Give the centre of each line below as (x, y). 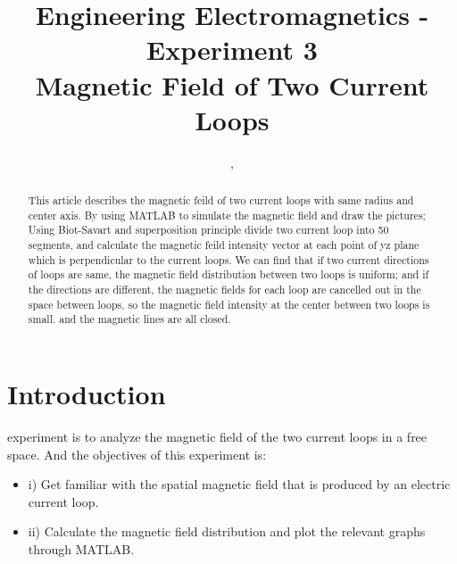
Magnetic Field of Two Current (232, 84)
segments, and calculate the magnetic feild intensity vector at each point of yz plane (224, 245)
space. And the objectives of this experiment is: (137, 454)
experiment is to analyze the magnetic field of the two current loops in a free (217, 436)
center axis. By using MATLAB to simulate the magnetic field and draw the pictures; (227, 215)
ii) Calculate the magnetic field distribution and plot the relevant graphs (227, 531)
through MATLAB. (81, 548)
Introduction (87, 393)
